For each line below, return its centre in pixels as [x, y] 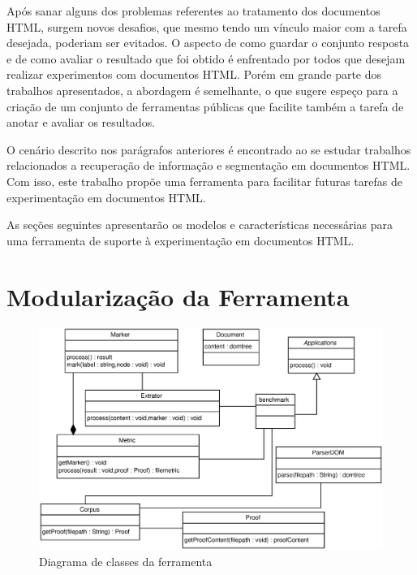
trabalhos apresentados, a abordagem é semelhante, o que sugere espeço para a [202, 90]
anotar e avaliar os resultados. [81, 122]
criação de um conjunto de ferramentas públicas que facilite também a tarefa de [205, 106]
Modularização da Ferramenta [178, 296]
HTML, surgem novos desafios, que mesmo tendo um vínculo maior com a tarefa [207, 26]
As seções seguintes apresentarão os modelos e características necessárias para [200, 225]
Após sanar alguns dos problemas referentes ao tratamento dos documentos [193, 11]
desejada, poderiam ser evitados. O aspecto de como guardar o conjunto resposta [208, 43]
